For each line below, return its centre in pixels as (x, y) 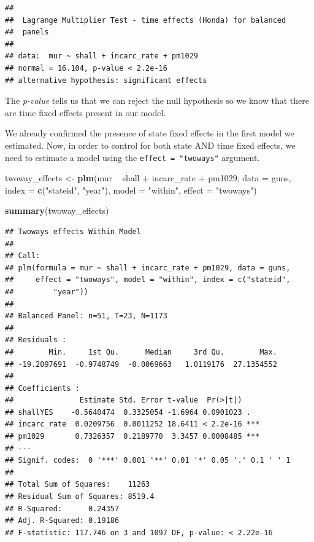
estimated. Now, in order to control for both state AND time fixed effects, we (150, 145)
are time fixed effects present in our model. (86, 112)
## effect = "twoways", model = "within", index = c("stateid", (148, 280)
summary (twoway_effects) (57, 210)
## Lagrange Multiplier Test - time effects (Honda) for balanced (146, 20)
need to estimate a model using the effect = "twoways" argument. (132, 157)
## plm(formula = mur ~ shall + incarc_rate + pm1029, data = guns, (148, 268)
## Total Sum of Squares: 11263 (78, 485)
